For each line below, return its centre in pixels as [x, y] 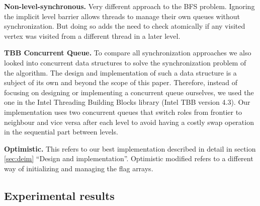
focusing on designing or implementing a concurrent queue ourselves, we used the [129, 92]
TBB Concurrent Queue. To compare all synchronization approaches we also [128, 53]
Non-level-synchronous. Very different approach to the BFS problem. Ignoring [129, 6]
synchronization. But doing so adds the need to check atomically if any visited [125, 26]
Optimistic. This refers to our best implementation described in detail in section [130, 148]
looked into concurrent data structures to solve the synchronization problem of [125, 62]
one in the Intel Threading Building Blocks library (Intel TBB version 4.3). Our [127, 102]
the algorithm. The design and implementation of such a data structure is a [120, 72]
